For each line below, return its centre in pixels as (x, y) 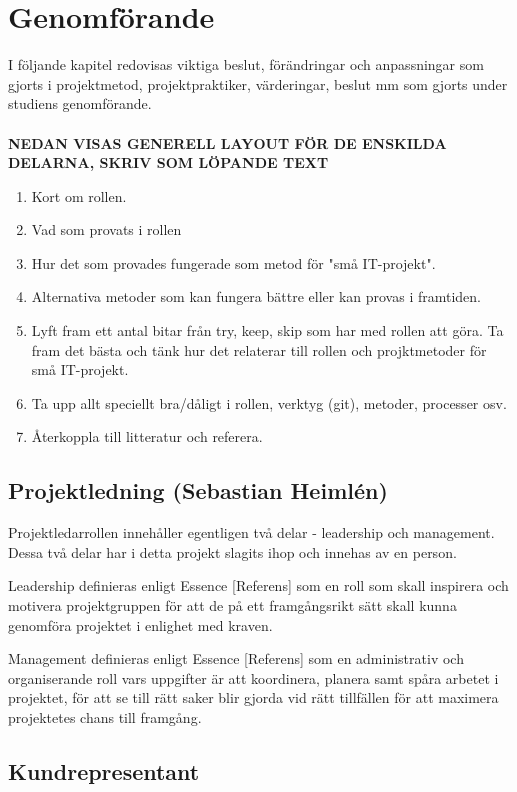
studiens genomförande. (80, 103)
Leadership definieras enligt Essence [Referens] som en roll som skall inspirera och (258, 585)
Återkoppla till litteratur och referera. (147, 436)
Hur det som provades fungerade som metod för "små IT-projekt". (233, 262)
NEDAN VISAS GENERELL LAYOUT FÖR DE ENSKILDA (227, 142)
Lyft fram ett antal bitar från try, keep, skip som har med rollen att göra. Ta (267, 330)
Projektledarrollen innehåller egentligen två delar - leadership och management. (251, 532)
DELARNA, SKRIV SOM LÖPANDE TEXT (168, 162)
